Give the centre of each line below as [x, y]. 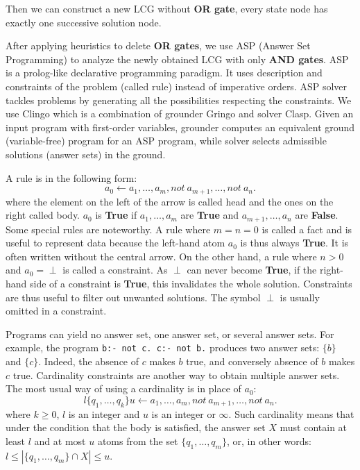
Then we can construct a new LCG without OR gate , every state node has [167, 8]
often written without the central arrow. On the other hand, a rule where [161, 256]
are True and [210, 215]
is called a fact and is [307, 229]
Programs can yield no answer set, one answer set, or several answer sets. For [170, 334]
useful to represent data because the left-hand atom [115, 243]
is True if [116, 215]
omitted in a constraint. [56, 311]
